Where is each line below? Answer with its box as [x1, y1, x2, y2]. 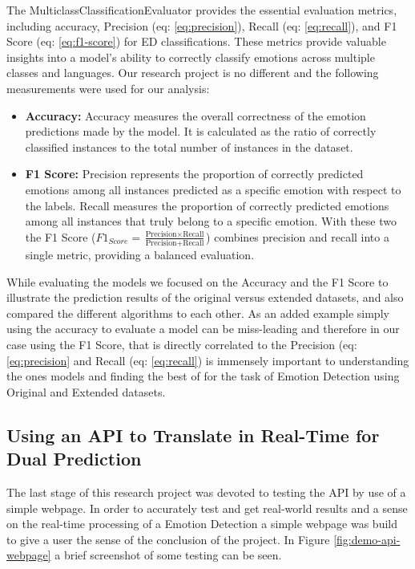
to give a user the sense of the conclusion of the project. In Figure [6, 530, 330, 547]
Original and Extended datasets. [6, 383, 166, 400]
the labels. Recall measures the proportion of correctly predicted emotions [25, 197, 389, 213]
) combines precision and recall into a [206, 228, 389, 245]
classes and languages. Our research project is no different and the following [6, 64, 379, 81]
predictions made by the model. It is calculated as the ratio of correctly [25, 123, 377, 140]
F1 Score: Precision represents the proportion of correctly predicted [25, 165, 364, 182]
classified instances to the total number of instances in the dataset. [25, 138, 353, 155]
